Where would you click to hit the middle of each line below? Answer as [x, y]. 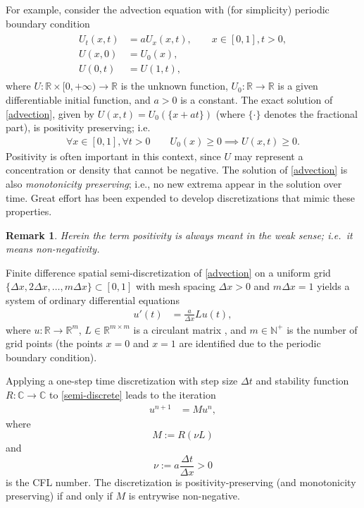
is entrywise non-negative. [184, 496]
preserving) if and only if [59, 496]
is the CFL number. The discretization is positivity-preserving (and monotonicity [181, 482]
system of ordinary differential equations [93, 300]
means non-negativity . [53, 249]
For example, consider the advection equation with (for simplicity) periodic [168, 9]
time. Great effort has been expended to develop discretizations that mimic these [180, 197]
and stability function [302, 381]
